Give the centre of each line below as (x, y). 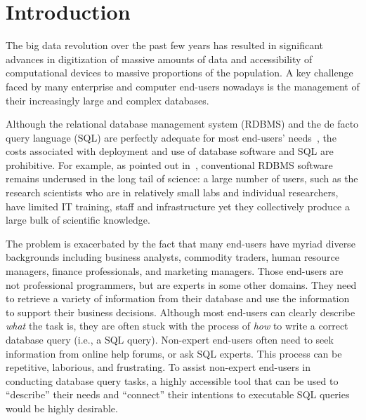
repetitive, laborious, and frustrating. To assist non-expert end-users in (158, 367)
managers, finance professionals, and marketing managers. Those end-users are (175, 271)
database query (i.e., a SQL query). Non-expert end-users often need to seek (170, 339)
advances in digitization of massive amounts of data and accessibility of (159, 59)
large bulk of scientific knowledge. (78, 220)
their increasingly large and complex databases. (107, 100)
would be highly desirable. (62, 408)
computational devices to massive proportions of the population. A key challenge (179, 73)
